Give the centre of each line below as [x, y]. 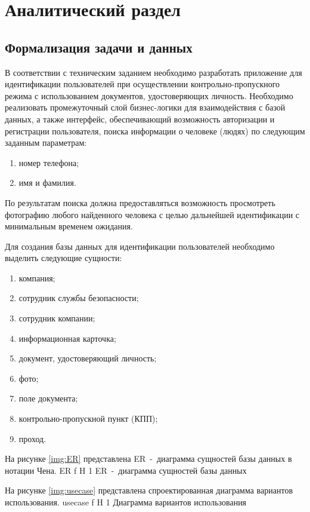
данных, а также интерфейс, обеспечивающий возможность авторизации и [140, 119]
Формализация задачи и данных [99, 47]
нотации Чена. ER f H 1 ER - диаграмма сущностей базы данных [126, 470]
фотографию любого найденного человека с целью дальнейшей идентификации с [152, 214]
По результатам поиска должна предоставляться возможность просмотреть [140, 202]
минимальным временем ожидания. [69, 226]
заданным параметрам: [46, 142]
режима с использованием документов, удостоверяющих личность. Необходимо [149, 95]
